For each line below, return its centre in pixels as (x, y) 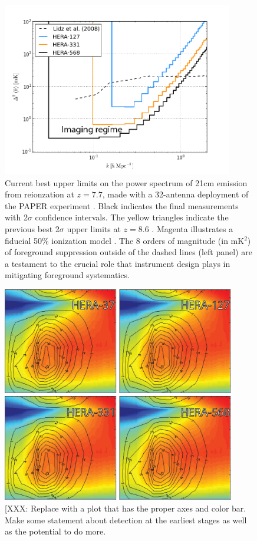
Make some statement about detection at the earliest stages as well (126, 519)
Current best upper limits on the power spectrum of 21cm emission (126, 182)
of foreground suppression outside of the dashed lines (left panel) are (128, 252)
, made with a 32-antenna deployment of (175, 194)
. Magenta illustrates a (192, 228)
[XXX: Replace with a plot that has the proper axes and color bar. (126, 508)
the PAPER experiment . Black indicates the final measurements (122, 205)
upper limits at (94, 228)
